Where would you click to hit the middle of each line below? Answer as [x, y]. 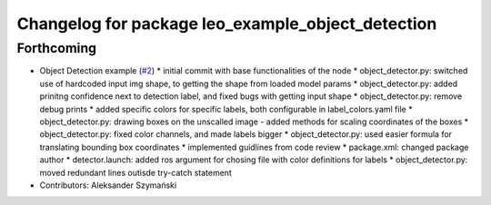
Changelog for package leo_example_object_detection [227, 24]
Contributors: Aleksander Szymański [108, 185]
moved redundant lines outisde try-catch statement [135, 172]
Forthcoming [57, 48]
